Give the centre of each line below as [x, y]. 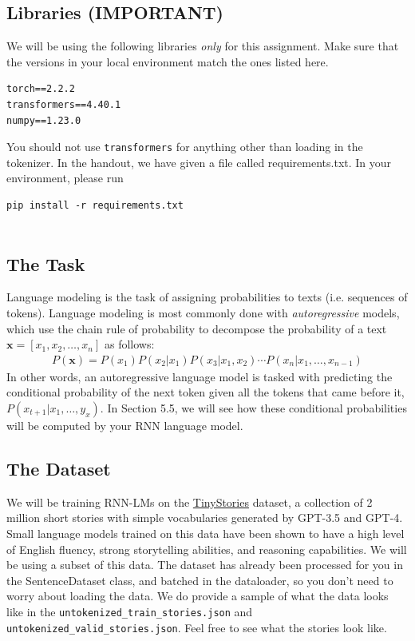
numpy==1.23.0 [44, 120]
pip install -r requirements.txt [95, 206]
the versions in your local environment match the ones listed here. [168, 61]
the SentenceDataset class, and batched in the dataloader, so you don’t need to [200, 580]
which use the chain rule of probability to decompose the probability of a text [197, 328]
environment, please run [65, 178]
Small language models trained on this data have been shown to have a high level [206, 533]
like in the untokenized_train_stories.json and [130, 611]
